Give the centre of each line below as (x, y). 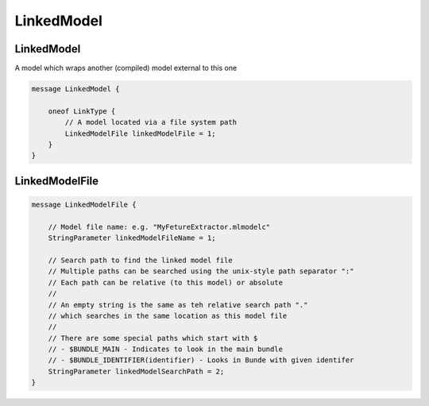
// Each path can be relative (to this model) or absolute (166, 282)
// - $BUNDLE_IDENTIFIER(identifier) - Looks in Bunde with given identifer (201, 360)
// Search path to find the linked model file (141, 260)
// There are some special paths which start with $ (153, 338)
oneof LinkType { (82, 111)
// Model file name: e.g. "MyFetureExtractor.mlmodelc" (159, 227)
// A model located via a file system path (151, 122)
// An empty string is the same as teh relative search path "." (178, 305)
